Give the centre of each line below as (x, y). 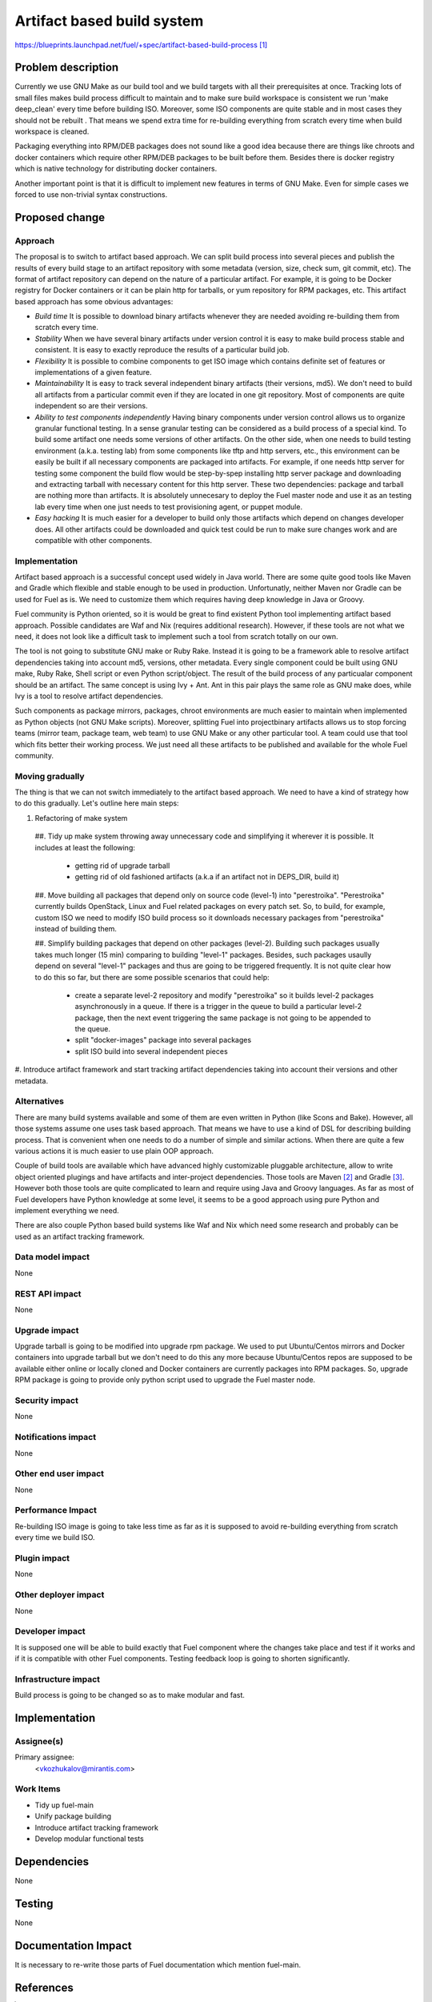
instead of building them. (76, 928)
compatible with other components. (93, 540)
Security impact (47, 1401)
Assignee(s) (39, 1741)
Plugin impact (42, 1558)
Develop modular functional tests (89, 1839)
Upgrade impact (47, 1330)
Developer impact (50, 1631)
